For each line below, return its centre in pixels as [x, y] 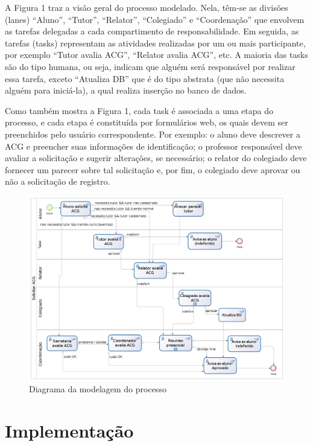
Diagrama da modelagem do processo [98, 389]
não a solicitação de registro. [58, 181]
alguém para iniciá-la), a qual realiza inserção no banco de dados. [126, 90]
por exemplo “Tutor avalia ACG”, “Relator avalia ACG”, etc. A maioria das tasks [156, 55]
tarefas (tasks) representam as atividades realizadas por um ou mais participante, [155, 43]
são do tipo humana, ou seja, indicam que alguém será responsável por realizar [150, 66]
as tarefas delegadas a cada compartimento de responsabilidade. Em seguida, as [152, 31]
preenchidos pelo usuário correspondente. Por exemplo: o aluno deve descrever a [153, 134]
